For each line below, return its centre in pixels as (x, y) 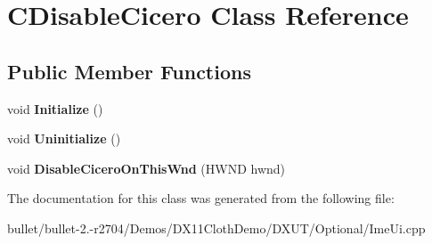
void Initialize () (55, 108)
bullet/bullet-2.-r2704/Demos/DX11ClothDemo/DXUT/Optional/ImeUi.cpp (216, 228)
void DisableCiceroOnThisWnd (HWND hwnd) (147, 168)
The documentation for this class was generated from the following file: (201, 198)
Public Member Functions (129, 71)
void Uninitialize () (64, 138)
